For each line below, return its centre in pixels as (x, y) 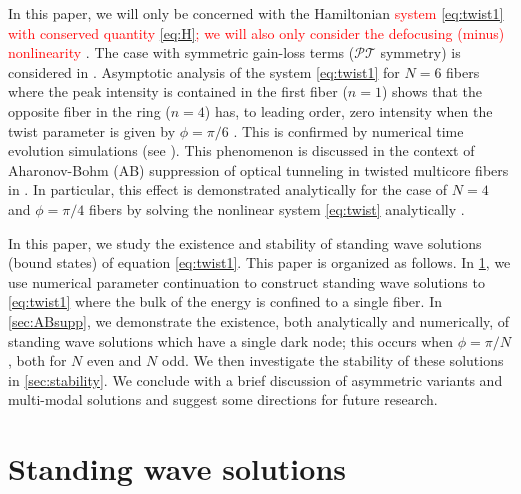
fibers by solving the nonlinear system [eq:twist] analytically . (276, 208)
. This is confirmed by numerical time (348, 130)
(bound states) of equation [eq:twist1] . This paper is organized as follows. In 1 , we (259, 262)
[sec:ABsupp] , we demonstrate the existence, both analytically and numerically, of (259, 320)
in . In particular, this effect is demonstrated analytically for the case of (228, 189)
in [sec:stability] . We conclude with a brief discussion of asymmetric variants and (255, 379)
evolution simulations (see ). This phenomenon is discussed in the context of (241, 150)
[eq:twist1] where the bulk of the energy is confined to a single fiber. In (225, 301)
